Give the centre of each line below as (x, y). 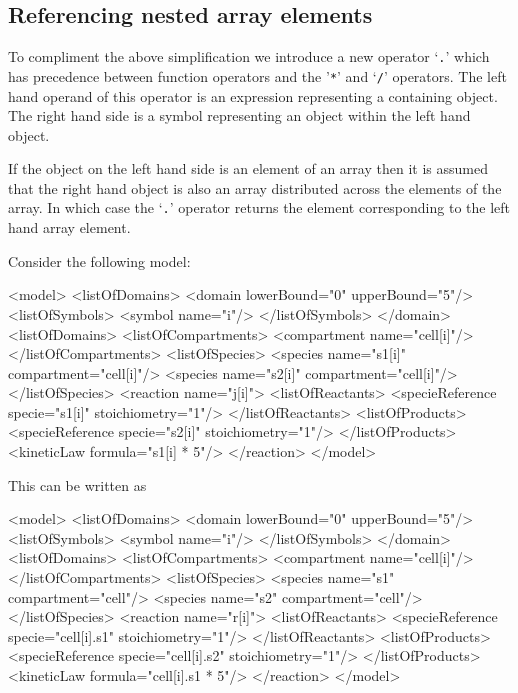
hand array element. (69, 227)
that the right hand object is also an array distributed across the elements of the (255, 187)
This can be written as (77, 484)
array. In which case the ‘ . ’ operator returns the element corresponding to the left (259, 207)
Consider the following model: (99, 260)
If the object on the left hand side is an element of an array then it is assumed (248, 168)
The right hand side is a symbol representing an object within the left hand (239, 115)
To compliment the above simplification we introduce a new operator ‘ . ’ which (249, 56)
